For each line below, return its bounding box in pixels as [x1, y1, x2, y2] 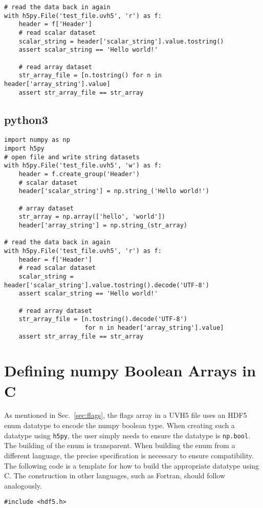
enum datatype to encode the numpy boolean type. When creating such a [4, 420, 235, 431]
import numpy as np [4, 136, 70, 144]
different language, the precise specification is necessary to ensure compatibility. [4, 450, 254, 460]
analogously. [4, 480, 42, 491]
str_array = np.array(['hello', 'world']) [18, 213, 165, 221]
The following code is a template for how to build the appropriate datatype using [4, 460, 259, 471]
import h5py [4, 145, 45, 153]
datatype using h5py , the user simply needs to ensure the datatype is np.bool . [4, 430, 251, 440]
